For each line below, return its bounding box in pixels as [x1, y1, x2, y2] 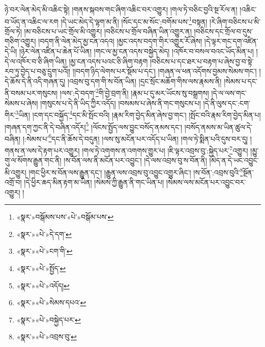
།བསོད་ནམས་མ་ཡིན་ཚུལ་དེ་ [184, 121, 252, 132]
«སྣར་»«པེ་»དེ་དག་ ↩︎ [16, 228, 72, 239]
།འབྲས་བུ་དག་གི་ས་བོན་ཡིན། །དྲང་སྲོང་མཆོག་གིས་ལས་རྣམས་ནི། [67, 75, 222, 86]
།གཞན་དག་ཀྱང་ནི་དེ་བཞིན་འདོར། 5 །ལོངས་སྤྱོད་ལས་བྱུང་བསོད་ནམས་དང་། [5, 120, 183, 132]
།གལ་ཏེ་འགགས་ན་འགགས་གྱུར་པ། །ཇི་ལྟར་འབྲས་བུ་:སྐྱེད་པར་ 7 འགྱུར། [82, 144, 248, 155]
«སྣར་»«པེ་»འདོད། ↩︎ [16, 280, 70, 290]
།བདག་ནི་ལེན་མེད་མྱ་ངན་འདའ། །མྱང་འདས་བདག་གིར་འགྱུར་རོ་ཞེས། [38, 36, 202, 46]
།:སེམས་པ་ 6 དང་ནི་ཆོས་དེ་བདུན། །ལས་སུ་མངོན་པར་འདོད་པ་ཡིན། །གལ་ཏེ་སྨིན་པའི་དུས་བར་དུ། [22, 131, 248, 144]
